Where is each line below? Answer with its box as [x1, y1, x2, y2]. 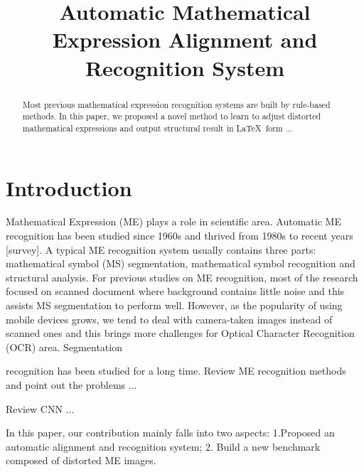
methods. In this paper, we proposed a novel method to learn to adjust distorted [22, 110, 321, 122]
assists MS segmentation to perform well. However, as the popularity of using [6, 298, 343, 313]
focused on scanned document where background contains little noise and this [6, 284, 345, 299]
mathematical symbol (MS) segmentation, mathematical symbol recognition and [6, 256, 355, 271]
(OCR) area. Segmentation [6, 339, 122, 354]
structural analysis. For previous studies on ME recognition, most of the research [6, 269, 358, 284]
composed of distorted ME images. [6, 453, 156, 468]
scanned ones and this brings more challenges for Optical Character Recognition [6, 326, 355, 340]
